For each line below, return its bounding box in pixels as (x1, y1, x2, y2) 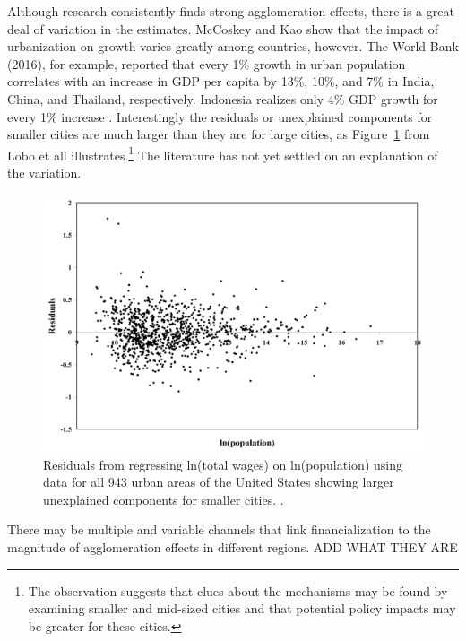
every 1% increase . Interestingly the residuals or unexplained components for (7, 107, 433, 126)
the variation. (7, 163, 82, 181)
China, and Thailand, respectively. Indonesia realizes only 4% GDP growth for (7, 89, 438, 108)
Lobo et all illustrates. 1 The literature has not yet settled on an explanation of (7, 143, 438, 164)
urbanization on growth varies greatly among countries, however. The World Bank (7, 37, 459, 56)
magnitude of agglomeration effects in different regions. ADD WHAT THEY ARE (7, 537, 458, 556)
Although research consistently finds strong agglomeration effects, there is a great (7, 2, 454, 20)
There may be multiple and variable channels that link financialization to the (7, 520, 431, 539)
